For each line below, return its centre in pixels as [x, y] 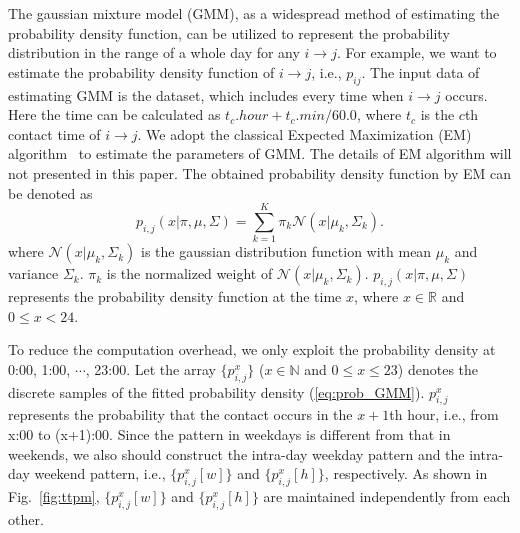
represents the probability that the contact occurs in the [180, 414]
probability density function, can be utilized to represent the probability [229, 32]
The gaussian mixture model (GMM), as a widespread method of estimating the [254, 13]
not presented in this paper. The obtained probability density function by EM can [260, 172]
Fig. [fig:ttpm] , [54, 496]
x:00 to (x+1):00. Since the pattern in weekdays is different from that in [229, 434]
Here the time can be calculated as [114, 114]
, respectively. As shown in [406, 473]
